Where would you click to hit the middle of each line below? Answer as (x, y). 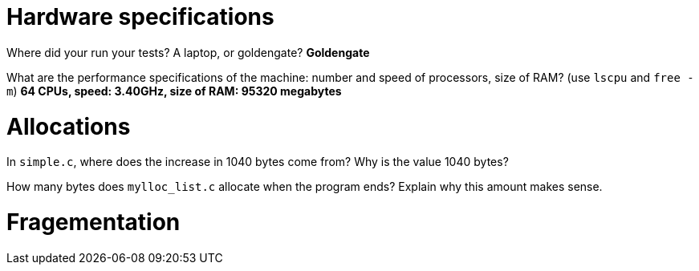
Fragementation (93, 222)
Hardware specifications (140, 17)
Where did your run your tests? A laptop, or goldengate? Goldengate (188, 52)
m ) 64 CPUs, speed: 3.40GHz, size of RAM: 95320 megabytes (174, 91)
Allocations (69, 126)
